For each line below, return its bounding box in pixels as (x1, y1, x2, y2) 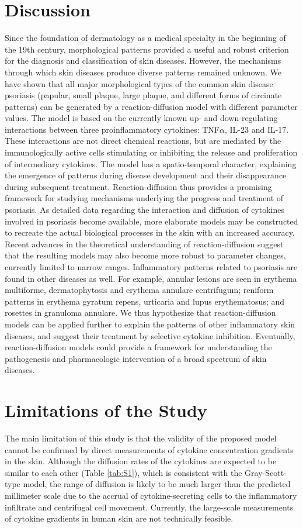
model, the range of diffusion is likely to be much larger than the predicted (23, 478, 291, 490)
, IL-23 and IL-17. (224, 123, 289, 135)
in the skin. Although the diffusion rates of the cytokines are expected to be (5, 455, 277, 467)
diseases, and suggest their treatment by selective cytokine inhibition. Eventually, (5, 329, 295, 341)
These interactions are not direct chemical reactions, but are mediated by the (5, 134, 281, 147)
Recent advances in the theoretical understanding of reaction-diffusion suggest (5, 237, 284, 250)
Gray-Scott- (245, 466, 287, 478)
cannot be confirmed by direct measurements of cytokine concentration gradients (5, 443, 294, 455)
